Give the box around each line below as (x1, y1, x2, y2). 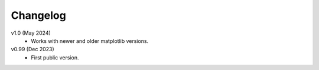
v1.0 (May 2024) (11, 29, 51, 36)
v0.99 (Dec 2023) (11, 46, 54, 53)
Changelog (11, 9, 66, 22)
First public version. (31, 54, 79, 61)
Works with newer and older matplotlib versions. (31, 37, 149, 44)
